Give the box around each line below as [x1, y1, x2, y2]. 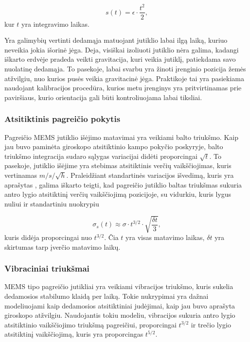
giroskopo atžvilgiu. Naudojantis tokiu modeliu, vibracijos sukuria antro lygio [4, 310, 235, 320]
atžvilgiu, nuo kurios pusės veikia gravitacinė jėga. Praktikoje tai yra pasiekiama [4, 73, 245, 83]
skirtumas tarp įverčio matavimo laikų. [4, 241, 121, 252]
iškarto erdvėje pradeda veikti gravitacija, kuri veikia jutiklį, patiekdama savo [4, 54, 236, 64]
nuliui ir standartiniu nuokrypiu [4, 198, 99, 208]
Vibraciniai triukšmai [4, 262, 89, 274]
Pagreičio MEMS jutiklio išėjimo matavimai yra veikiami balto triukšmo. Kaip [4, 132, 238, 142]
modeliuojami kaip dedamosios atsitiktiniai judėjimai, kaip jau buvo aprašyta [4, 300, 235, 310]
